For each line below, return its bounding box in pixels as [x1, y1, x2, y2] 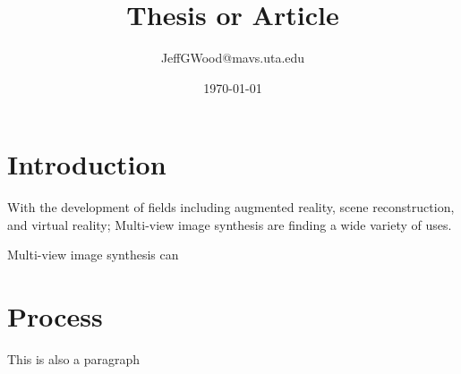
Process [7, 298, 103, 335]
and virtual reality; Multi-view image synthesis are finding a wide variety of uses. [7, 215, 452, 234]
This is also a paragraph [7, 350, 141, 369]
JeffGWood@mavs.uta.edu [160, 48, 305, 67]
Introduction [7, 146, 166, 183]
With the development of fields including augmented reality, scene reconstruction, [7, 198, 455, 217]
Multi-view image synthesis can [7, 245, 179, 264]
